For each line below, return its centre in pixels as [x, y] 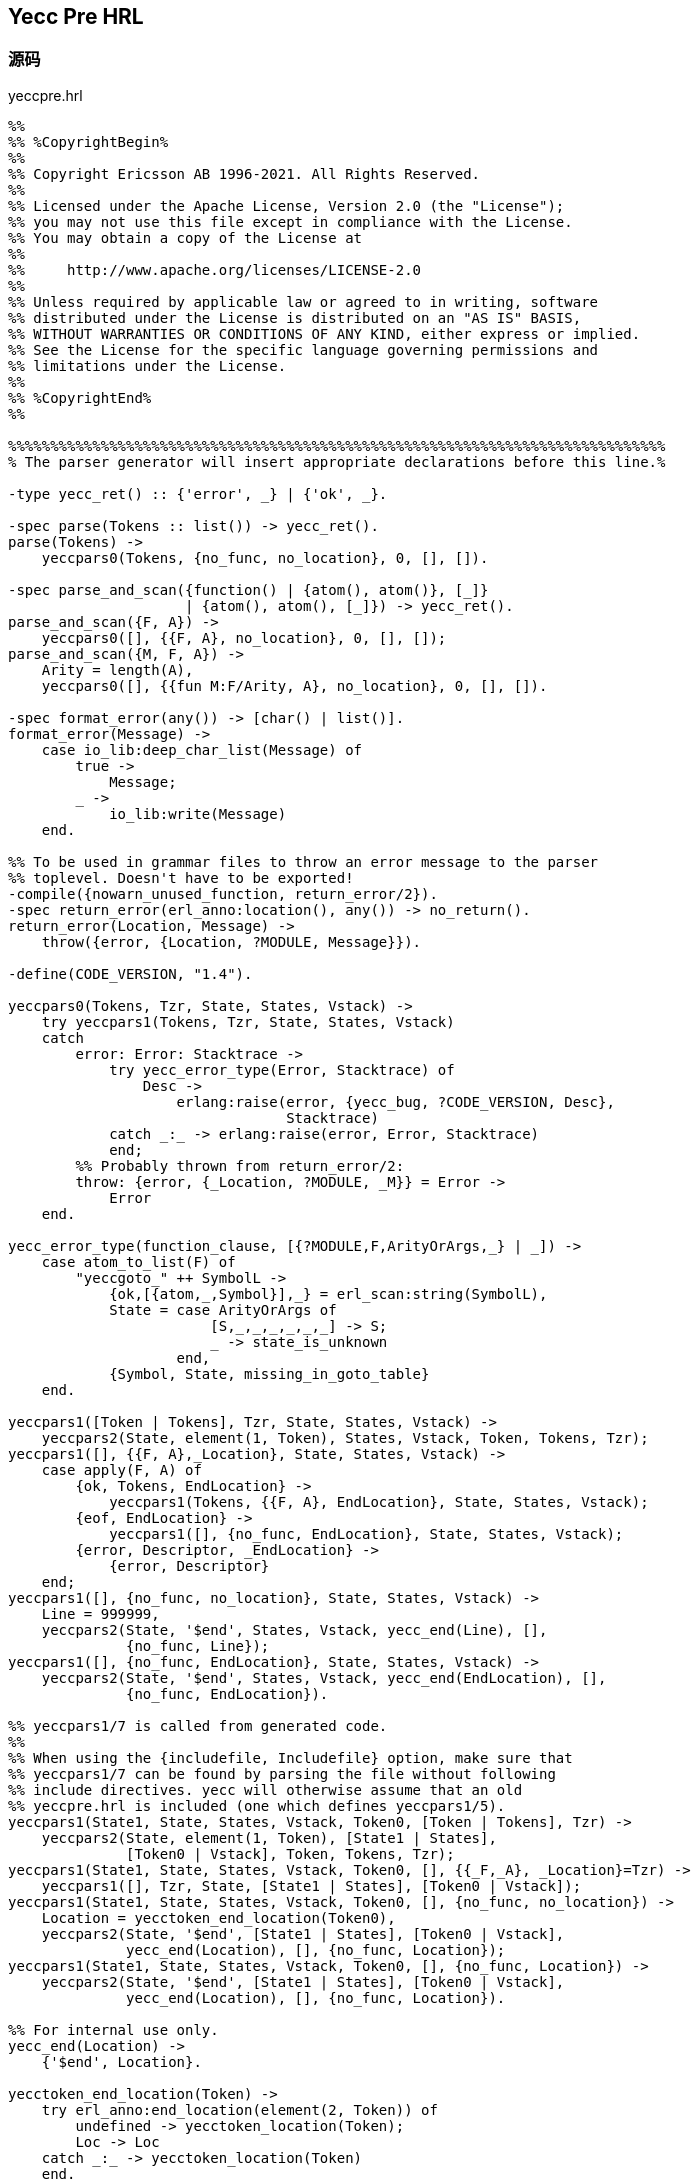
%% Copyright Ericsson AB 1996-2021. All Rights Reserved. [244, 173]
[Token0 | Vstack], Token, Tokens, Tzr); [290, 1853]
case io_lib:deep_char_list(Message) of [202, 749]
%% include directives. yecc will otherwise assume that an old [265, 1789]
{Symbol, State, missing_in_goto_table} [269, 1373]
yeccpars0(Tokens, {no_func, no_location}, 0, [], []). [265, 557]
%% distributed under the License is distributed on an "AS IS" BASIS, [295, 317]
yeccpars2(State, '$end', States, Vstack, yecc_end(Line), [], [294, 1629]
